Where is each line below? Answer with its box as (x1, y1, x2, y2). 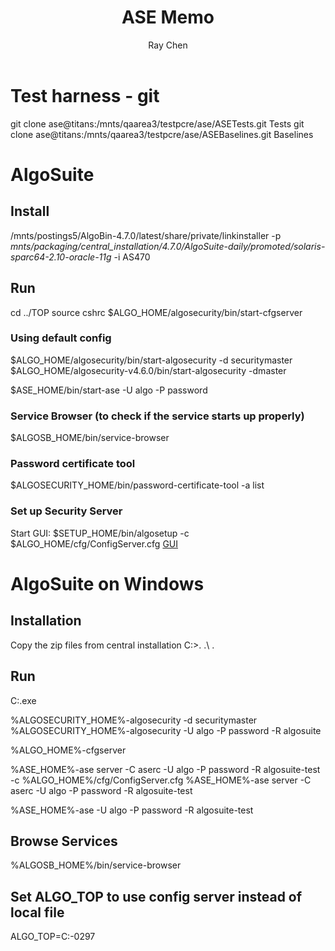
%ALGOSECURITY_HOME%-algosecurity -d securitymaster (10, 714, 258, 726)
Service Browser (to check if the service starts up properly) (10, 409, 305, 423)
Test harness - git (10, 84, 160, 107)
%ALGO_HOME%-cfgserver (10, 744, 127, 756)
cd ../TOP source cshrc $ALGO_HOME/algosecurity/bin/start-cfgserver (10, 306, 303, 318)
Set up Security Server (10, 504, 123, 518)
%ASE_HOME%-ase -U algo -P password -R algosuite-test (10, 804, 254, 816)
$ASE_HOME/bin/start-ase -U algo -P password (10, 384, 208, 396)
